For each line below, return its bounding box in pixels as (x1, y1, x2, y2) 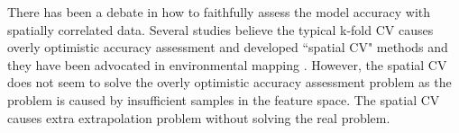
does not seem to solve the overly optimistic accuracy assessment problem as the (7, 73, 452, 92)
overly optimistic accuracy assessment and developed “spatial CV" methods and (7, 38, 448, 57)
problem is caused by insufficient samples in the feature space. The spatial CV (7, 90, 440, 109)
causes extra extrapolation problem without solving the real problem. (7, 108, 390, 127)
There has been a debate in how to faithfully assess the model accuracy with (7, 3, 431, 21)
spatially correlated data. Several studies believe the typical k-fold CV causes (7, 20, 434, 39)
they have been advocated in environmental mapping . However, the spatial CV (7, 55, 447, 74)
